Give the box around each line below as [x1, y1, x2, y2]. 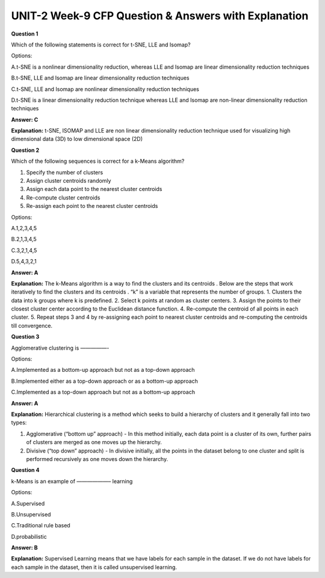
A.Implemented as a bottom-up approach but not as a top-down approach [11, 366, 195, 374]
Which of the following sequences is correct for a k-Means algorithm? [11, 157, 185, 165]
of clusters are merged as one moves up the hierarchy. [26, 439, 162, 446]
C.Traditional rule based [11, 522, 70, 529]
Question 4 [11, 466, 40, 474]
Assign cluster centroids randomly [26, 177, 111, 184]
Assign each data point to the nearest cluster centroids [26, 186, 162, 193]
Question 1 [11, 30, 39, 37]
